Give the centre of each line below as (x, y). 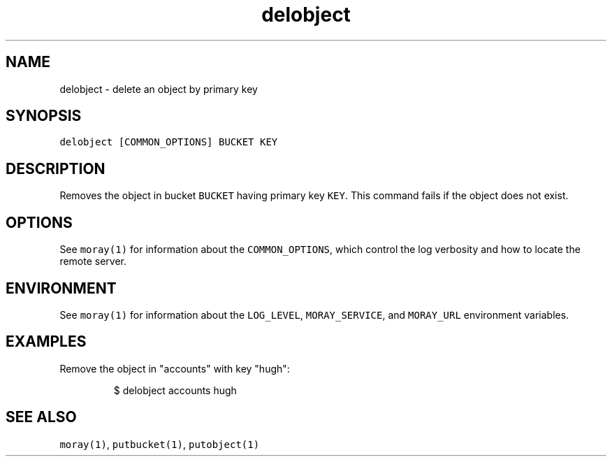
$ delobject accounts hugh (175, 390)
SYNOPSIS (44, 116)
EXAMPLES (46, 342)
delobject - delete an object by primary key (159, 89)
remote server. (93, 261)
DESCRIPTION (56, 168)
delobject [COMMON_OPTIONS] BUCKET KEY (169, 142)
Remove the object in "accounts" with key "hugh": (175, 368)
